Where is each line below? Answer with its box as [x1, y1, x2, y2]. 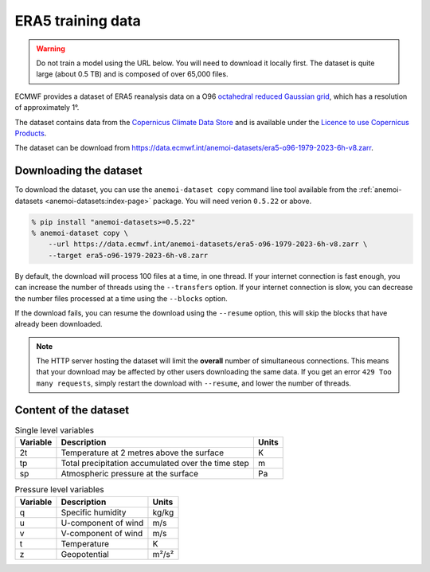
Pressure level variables [14, 484, 104, 496]
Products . [14, 128, 47, 138]
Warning [36, 44, 65, 53]
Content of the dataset [14, 403, 130, 417]
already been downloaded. [14, 319, 103, 329]
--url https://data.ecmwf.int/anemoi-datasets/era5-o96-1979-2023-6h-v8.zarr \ [48, 240, 368, 249]
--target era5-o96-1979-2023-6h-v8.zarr [48, 251, 209, 260]
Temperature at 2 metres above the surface [61, 447, 225, 458]
